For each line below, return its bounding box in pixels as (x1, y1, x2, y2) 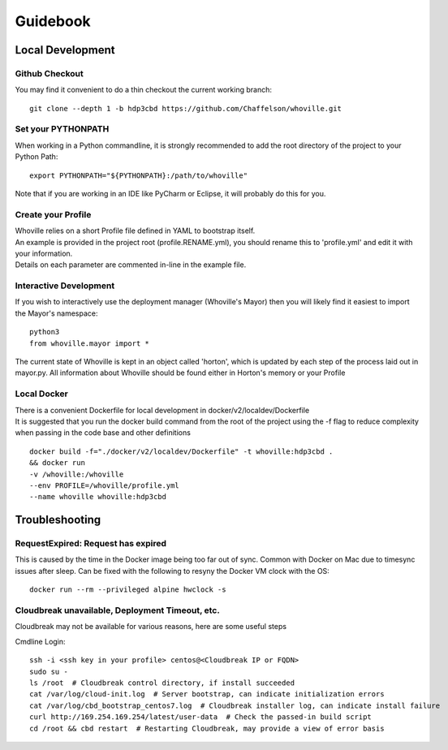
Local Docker (15, 388, 68, 399)
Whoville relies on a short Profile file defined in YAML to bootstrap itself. (15, 226, 256, 235)
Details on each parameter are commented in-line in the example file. (15, 260, 247, 269)
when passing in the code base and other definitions (15, 428, 191, 437)
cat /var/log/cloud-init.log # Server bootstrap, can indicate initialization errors (29, 690, 385, 699)
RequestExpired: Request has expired (15, 538, 166, 550)
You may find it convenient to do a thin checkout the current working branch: (15, 85, 272, 95)
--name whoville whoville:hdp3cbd (29, 492, 166, 502)
